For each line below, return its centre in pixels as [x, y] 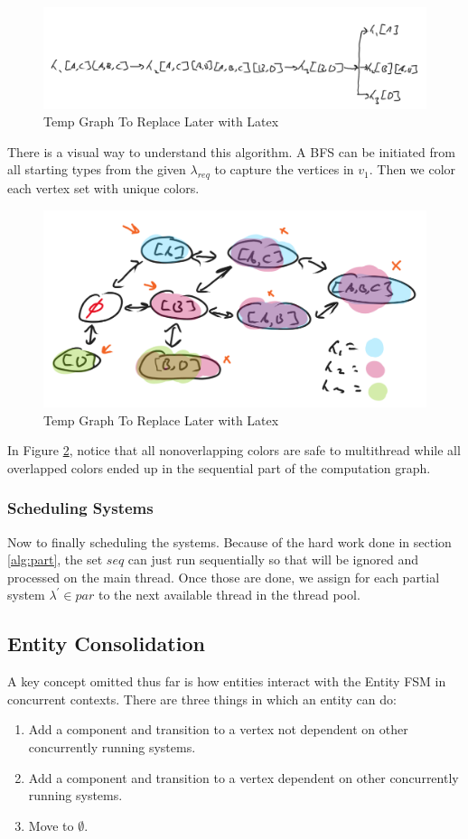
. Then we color [412, 169]
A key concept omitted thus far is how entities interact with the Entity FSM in [227, 681]
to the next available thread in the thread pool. [229, 595]
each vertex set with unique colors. [103, 188]
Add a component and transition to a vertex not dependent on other [218, 729]
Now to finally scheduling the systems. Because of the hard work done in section [229, 541]
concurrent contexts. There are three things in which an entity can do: [202, 699]
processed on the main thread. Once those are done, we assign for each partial [224, 577]
